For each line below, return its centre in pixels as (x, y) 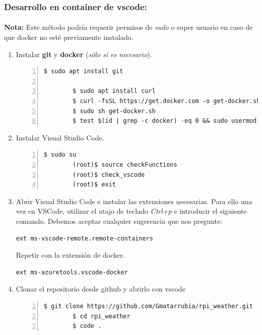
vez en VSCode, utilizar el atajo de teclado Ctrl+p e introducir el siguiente (131, 211)
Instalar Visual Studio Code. (60, 137)
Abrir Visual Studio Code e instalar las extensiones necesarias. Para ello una (134, 201)
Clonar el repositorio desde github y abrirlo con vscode (101, 289)
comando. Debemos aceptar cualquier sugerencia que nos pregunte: (119, 221)
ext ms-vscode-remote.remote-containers (84, 238)
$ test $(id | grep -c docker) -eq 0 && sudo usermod (165, 121)
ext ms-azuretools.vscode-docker (72, 272)
